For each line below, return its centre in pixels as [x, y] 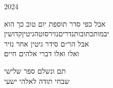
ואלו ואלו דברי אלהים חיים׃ [42, 53]
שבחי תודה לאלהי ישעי [37, 81]
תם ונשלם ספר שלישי [35, 70]
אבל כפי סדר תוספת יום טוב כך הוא [55, 23]
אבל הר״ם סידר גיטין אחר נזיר [47, 43]
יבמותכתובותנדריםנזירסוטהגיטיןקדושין [57, 34]
